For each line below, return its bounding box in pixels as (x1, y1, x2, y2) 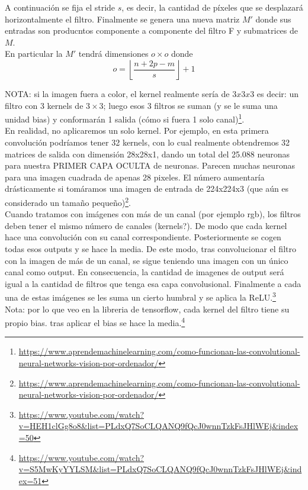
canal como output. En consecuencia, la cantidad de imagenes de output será (5, 266, 284, 278)
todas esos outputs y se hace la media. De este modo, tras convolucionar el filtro (5, 243, 296, 254)
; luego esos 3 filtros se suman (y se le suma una (103, 99, 278, 111)
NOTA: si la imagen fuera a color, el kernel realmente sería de (5, 87, 230, 99)
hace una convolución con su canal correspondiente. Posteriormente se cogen (5, 231, 281, 243)
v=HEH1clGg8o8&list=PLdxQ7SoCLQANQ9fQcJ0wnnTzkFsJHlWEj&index (18, 420, 299, 432)
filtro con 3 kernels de (5, 99, 84, 111)
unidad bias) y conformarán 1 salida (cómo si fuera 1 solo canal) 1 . (5, 111, 245, 125)
